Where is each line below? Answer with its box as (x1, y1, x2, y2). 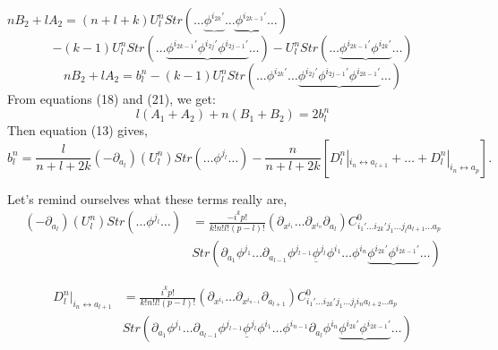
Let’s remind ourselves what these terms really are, (7, 189, 288, 208)
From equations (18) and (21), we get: (7, 90, 216, 107)
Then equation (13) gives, (7, 121, 148, 140)
